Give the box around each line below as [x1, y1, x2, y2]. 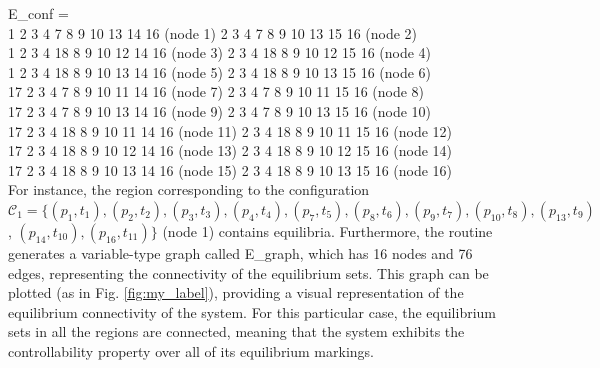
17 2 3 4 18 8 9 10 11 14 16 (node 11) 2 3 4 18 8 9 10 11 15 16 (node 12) [8, 120, 453, 141]
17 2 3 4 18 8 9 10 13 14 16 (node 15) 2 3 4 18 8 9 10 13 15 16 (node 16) [8, 159, 453, 180]
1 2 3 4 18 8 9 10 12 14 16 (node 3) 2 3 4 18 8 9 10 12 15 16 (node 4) [8, 42, 432, 63]
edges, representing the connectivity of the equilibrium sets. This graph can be [8, 262, 489, 283]
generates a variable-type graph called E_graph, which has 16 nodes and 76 [8, 242, 473, 263]
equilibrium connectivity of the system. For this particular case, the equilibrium [8, 301, 497, 322]
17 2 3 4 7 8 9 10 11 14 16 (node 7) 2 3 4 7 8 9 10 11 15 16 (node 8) [8, 81, 425, 102]
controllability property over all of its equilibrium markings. [8, 340, 375, 361]
